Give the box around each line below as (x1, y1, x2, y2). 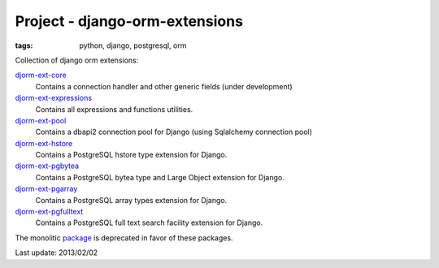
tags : (15, 41, 33, 50)
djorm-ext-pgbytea (15, 161, 80, 171)
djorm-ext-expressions (15, 93, 93, 103)
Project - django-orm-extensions (15, 12, 244, 30)
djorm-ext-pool (15, 115, 67, 125)
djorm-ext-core (15, 70, 67, 80)
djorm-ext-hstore (15, 138, 73, 148)
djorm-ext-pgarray (15, 184, 78, 194)
